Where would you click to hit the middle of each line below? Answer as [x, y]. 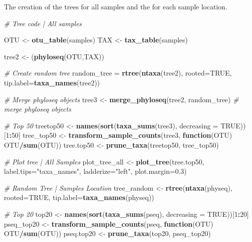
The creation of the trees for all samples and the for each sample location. [116, 6]
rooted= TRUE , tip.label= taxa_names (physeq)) [79, 197]
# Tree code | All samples [43, 23]
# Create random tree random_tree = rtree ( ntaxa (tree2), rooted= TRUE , [118, 73]
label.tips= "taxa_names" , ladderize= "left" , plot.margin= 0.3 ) [95, 171]
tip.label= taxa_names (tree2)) [52, 82]
